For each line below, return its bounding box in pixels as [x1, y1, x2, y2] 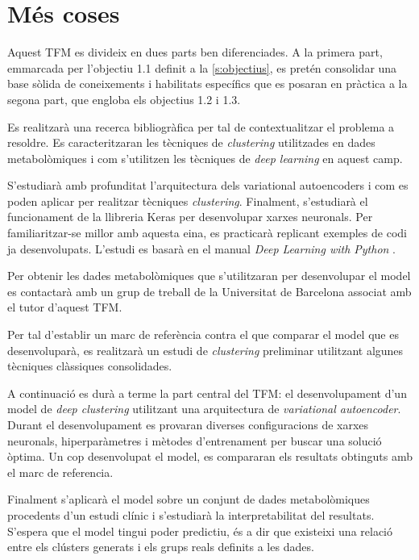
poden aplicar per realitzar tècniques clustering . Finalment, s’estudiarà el [7, 192, 368, 209]
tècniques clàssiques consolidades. [7, 357, 172, 374]
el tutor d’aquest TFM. [7, 299, 122, 316]
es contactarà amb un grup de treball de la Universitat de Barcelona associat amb [7, 282, 412, 299]
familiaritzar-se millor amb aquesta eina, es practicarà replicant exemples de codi [7, 224, 407, 241]
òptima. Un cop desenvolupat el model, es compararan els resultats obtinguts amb [7, 448, 413, 465]
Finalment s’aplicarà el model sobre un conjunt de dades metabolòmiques [7, 491, 370, 508]
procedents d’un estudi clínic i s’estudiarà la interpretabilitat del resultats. [7, 506, 375, 523]
